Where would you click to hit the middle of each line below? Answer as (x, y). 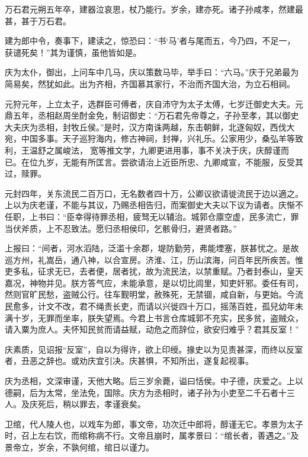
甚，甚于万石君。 (38, 20)
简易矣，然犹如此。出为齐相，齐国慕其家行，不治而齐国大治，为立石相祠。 (150, 83)
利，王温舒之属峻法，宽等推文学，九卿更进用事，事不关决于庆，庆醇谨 (143, 150)
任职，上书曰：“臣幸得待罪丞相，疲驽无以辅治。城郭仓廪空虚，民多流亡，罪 (152, 216)
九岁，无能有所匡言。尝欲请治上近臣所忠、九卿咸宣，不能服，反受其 (170, 162)
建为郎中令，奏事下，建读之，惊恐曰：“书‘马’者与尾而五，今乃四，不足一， (150, 41)
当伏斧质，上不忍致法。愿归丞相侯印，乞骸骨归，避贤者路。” (121, 228)
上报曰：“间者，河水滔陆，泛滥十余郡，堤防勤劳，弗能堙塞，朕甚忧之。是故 (152, 248)
